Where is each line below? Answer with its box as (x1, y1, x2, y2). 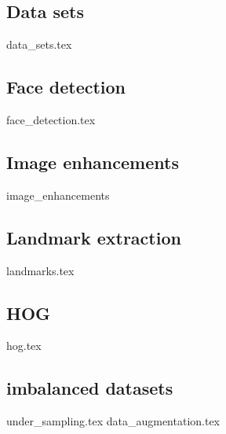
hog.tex (6, 337, 42, 354)
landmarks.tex (6, 262, 75, 278)
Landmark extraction (6, 225, 181, 249)
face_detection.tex (6, 112, 96, 127)
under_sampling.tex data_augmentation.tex (6, 413, 221, 429)
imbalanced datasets (6, 376, 173, 400)
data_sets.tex (6, 36, 72, 53)
